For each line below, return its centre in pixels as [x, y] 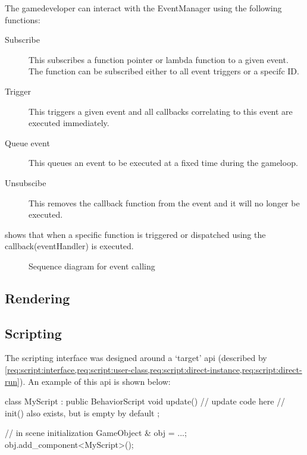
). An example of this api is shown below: [95, 381]
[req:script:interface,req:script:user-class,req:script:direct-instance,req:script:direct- [153, 370]
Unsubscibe [26, 182]
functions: [23, 19]
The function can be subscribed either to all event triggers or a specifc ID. [164, 71]
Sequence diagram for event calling [92, 266]
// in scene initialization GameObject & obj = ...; [96, 433]
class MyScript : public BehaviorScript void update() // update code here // [145, 401]
